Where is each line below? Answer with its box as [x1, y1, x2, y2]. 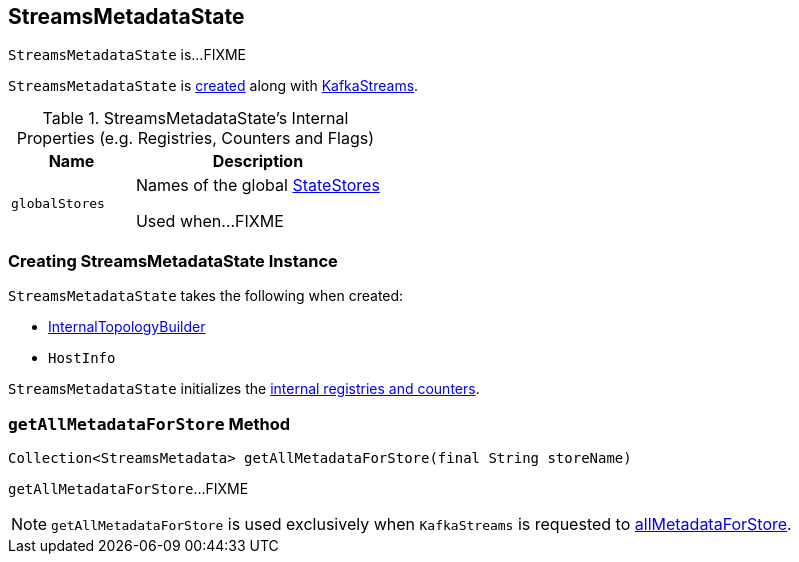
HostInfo [48, 350, 116, 367]
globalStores [11, 195, 105, 211]
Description [212, 151, 304, 172]
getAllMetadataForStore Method [8, 413, 291, 434]
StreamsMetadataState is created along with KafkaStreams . [8, 77, 419, 95]
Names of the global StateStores [135, 175, 380, 196]
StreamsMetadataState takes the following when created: [8, 287, 404, 305]
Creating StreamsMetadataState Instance [8, 250, 338, 271]
